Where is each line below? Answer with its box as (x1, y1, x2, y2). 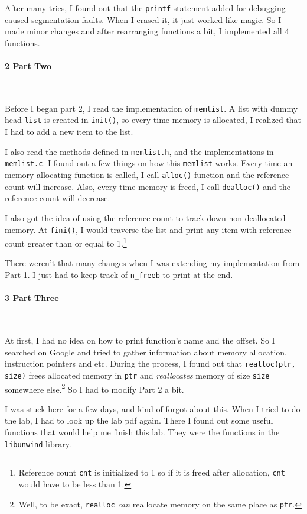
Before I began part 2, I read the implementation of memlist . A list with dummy (5, 102, 298, 114)
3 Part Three (5, 292, 59, 304)
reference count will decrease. (5, 192, 110, 204)
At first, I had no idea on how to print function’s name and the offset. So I (5, 334, 275, 347)
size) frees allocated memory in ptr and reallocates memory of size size (5, 368, 270, 381)
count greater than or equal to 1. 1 (5, 235, 127, 249)
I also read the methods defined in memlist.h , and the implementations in (5, 145, 274, 157)
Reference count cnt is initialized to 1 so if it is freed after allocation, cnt (18, 466, 285, 479)
